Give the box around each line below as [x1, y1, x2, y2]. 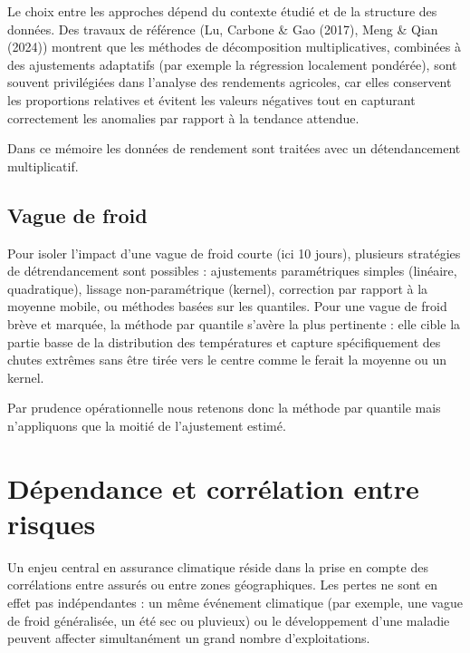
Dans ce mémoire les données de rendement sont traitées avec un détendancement [7, 139, 461, 158]
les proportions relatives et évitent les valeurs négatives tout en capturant [7, 90, 416, 109]
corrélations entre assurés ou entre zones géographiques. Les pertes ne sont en [7, 575, 438, 594]
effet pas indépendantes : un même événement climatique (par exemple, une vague [7, 592, 463, 611]
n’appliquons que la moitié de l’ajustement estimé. [7, 415, 286, 434]
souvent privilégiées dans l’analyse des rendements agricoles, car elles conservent [7, 73, 452, 92]
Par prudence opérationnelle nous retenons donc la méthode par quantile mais [7, 398, 441, 417]
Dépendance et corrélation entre [7, 469, 419, 506]
